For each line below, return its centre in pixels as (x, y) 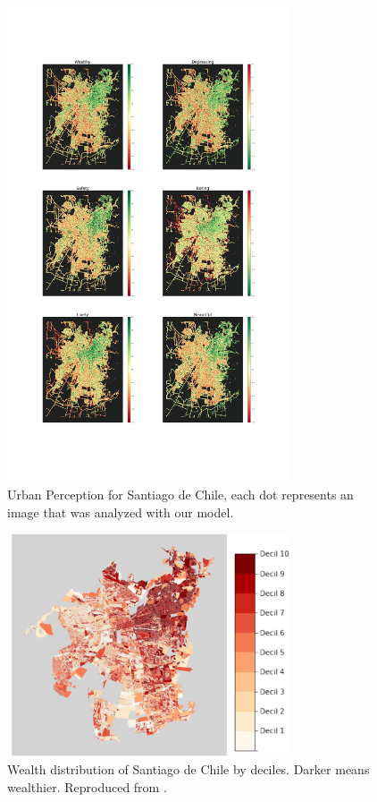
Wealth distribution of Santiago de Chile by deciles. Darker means (188, 769)
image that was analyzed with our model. (121, 512)
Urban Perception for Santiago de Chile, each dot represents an (180, 494)
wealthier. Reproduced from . (87, 786)
